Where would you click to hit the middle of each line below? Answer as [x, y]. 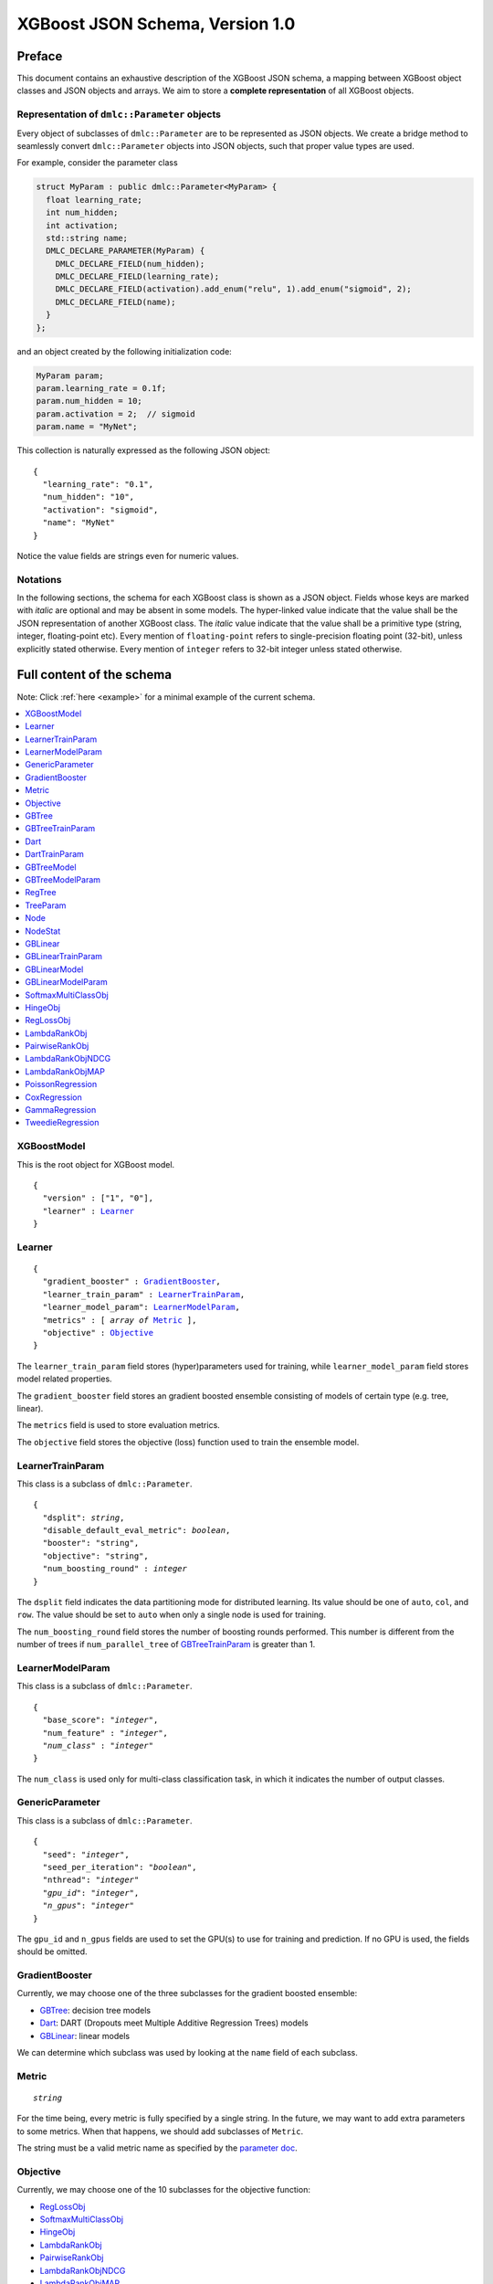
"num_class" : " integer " [98, 1745]
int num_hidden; [82, 213]
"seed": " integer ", [86, 1854]
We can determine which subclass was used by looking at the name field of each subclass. [187, 2053]
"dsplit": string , [84, 1517]
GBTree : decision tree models [95, 2010]
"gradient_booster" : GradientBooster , [131, 1282]
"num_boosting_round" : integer [115, 1569]
